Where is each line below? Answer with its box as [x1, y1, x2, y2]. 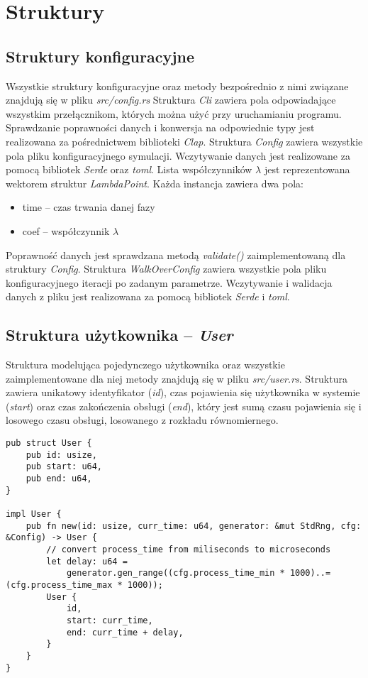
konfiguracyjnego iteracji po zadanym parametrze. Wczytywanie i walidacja [6, 275, 333, 290]
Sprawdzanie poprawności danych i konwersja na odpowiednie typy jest [6, 120, 315, 135]
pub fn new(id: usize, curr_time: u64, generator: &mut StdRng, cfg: [26, 520, 362, 531]
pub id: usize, [26, 449, 97, 460]
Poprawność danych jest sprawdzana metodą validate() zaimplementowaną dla [6, 247, 346, 262]
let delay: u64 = [46, 556, 128, 567]
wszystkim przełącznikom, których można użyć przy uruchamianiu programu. [6, 106, 342, 121]
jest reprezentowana [264, 162, 350, 177]
